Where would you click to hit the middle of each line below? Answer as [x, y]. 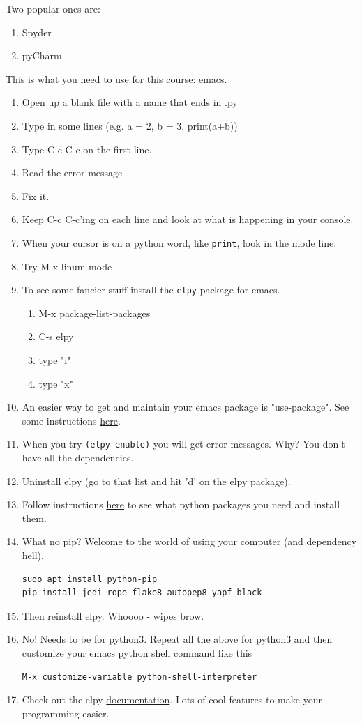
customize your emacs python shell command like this [137, 652]
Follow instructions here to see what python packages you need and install [181, 504]
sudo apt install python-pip [90, 579]
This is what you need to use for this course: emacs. [116, 78]
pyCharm [42, 55]
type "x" [56, 383]
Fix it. [36, 196]
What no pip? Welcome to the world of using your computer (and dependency [189, 541]
